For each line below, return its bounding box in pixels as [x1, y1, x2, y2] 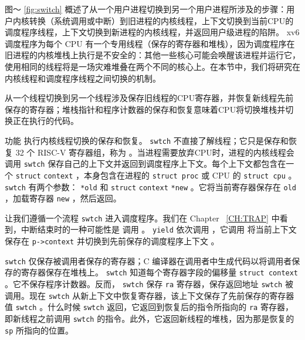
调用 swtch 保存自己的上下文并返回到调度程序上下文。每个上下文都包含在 [5, 157, 286, 170]
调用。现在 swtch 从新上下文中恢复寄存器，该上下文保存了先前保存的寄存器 [5, 289, 294, 301]
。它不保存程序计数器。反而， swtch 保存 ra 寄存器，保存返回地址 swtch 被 [5, 278, 293, 290]
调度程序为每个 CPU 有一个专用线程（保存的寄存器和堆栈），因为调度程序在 [5, 37, 295, 49]
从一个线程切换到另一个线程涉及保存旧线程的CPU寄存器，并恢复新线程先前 [5, 92, 294, 104]
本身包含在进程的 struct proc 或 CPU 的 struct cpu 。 [84, 169, 297, 181]
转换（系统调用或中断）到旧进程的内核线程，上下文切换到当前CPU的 [29, 14, 294, 26]
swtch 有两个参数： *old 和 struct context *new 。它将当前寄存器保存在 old [5, 180, 296, 193]
